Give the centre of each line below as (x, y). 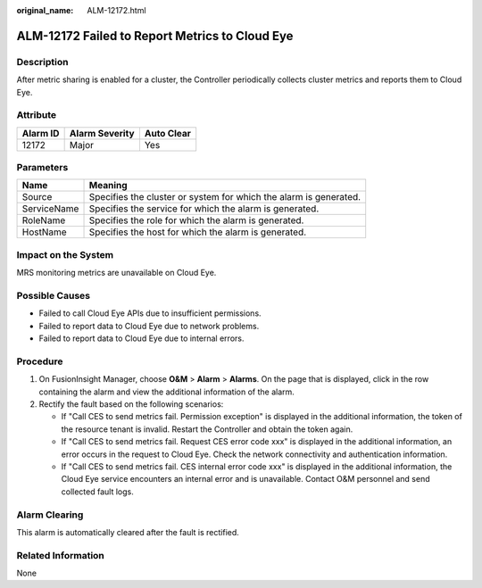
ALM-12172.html (116, 10)
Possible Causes (54, 295)
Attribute (37, 115)
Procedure (40, 361)
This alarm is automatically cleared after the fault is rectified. (128, 532)
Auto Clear (168, 133)
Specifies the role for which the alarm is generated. (196, 220)
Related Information (60, 555)
